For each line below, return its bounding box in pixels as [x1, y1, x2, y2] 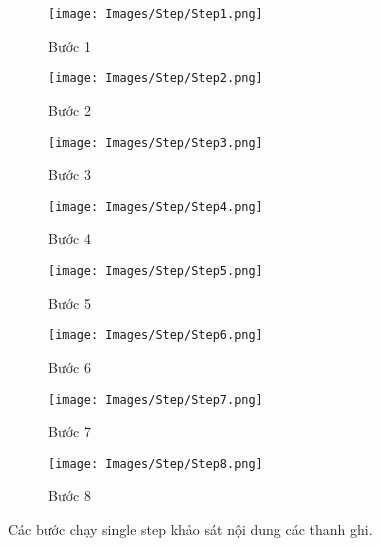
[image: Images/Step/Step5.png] [48, 264, 263, 278]
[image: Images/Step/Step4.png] [48, 199, 263, 214]
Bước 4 [48, 228, 91, 249]
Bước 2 [48, 99, 91, 120]
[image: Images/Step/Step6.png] [48, 328, 263, 343]
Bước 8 [48, 485, 91, 506]
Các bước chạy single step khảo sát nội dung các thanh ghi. [8, 519, 373, 539]
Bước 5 [48, 292, 91, 313]
